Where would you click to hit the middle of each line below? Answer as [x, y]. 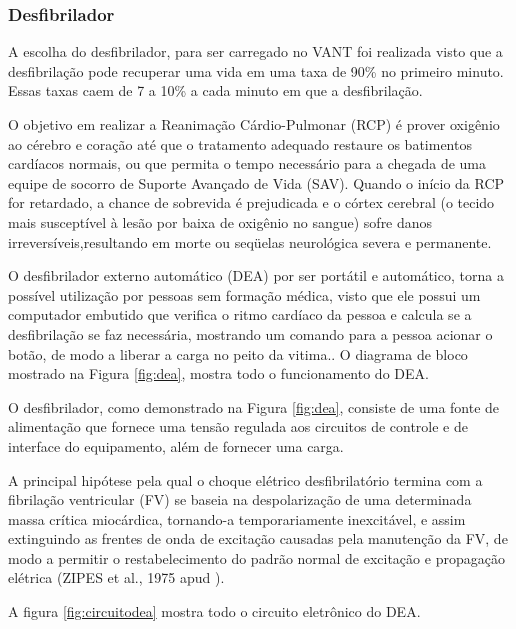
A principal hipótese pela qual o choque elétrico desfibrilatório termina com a [245, 479]
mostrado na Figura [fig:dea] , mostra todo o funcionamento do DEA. [218, 373]
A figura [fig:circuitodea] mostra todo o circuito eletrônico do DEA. [214, 611]
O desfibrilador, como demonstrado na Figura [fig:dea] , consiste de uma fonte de [254, 406]
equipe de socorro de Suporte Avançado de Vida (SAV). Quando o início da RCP [256, 182]
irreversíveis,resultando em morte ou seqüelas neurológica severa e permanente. [250, 241]
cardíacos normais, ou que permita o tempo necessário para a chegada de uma [247, 163]
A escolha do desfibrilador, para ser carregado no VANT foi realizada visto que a [255, 51]
